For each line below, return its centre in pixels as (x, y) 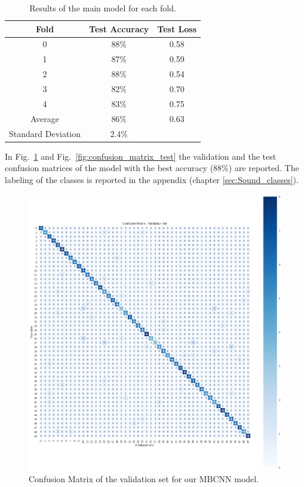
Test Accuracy (119, 28)
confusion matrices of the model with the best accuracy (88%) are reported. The (152, 168)
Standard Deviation (45, 133)
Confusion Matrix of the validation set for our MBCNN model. (144, 479)
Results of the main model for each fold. (103, 8)
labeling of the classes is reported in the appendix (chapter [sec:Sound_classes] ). (152, 179)
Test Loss (177, 28)
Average (45, 118)
